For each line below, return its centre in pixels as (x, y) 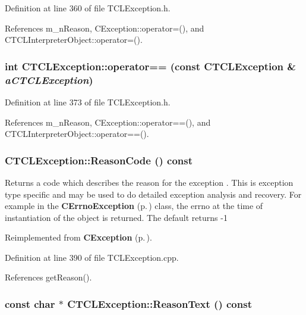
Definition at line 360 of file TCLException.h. (88, 8)
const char (30, 304)
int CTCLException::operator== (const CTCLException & (150, 66)
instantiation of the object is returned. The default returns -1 (116, 217)
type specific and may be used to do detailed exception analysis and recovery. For (153, 194)
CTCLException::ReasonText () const (160, 304)
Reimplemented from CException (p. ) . (78, 237)
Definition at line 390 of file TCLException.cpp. (92, 257)
